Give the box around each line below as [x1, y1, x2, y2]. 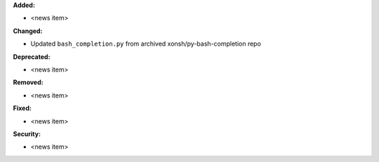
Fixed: [13, 104, 32, 112]
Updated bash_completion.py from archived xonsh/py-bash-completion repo [30, 39, 261, 48]
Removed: [13, 78, 44, 87]
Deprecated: [13, 53, 51, 61]
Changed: [13, 27, 43, 35]
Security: [13, 130, 41, 138]
